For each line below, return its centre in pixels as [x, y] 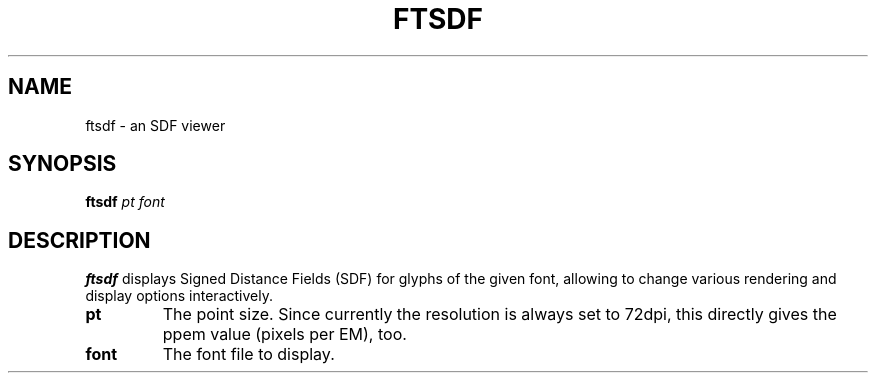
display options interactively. [179, 296]
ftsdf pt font [125, 202]
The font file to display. [248, 354]
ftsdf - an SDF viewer [155, 125]
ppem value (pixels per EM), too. [284, 334]
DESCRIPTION [79, 240]
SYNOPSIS [62, 164]
